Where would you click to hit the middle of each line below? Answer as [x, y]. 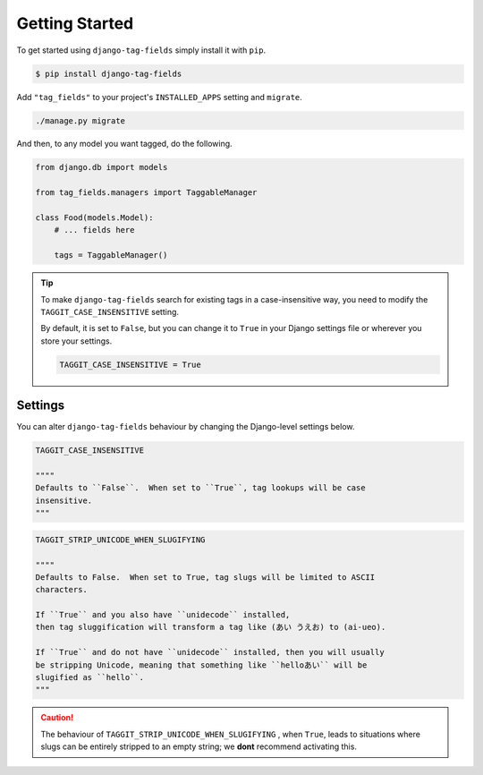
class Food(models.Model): [94, 218]
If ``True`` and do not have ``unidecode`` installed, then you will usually [210, 652]
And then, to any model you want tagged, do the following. [124, 144]
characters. [62, 590]
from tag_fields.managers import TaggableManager [146, 193]
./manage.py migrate [80, 120]
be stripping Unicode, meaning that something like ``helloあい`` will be [201, 665]
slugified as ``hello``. [90, 677]
